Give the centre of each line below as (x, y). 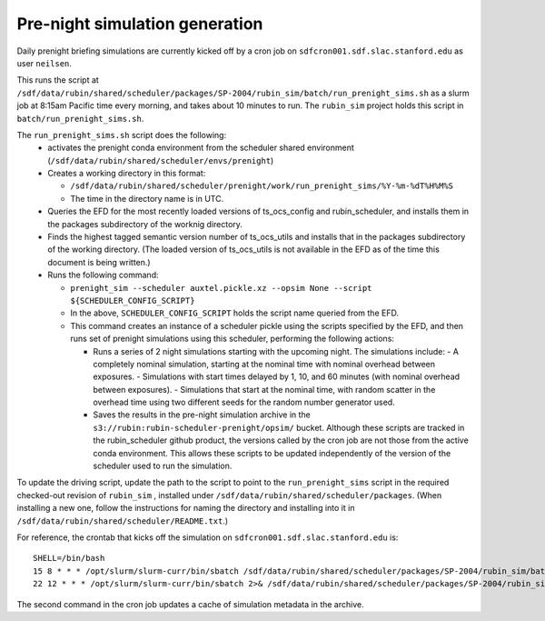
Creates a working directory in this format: (127, 174)
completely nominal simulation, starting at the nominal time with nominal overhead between (264, 364)
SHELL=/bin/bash (69, 558)
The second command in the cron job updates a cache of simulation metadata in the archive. (190, 604)
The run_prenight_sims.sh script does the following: (122, 135)
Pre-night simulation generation (140, 24)
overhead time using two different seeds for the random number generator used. (244, 402)
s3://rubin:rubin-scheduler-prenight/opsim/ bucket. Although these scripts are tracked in (279, 427)
